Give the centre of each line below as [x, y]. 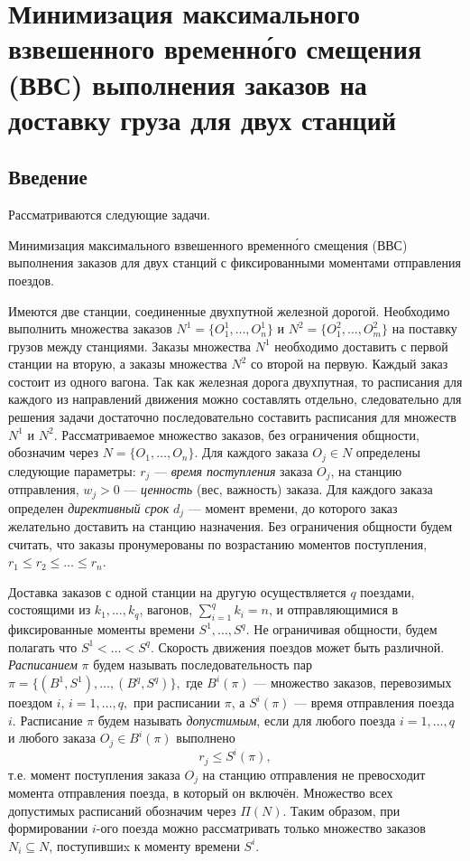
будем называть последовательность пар [203, 664]
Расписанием [43, 664]
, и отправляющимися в [333, 609]
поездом [31, 702]
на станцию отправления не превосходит [314, 774]
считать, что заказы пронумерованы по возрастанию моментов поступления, [218, 543]
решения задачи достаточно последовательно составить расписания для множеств [232, 417]
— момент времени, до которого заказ [293, 507]
